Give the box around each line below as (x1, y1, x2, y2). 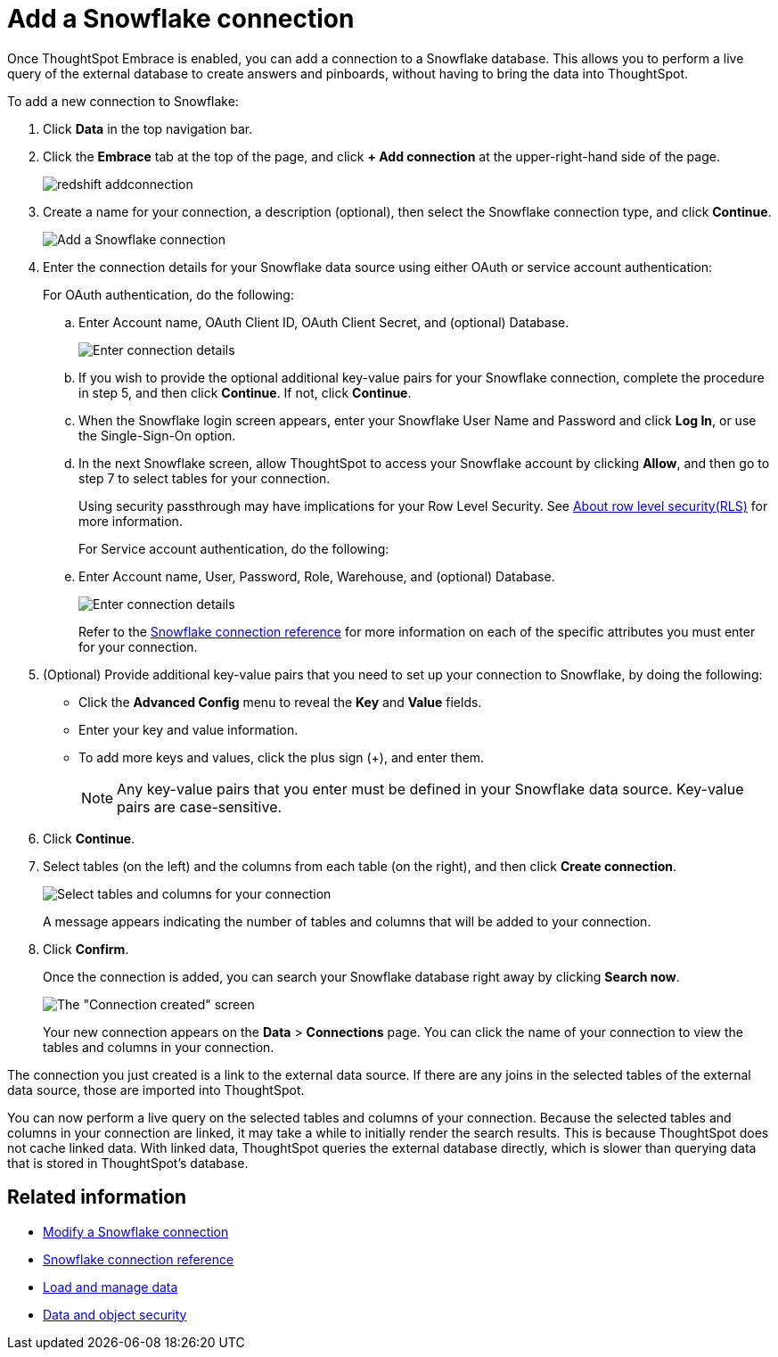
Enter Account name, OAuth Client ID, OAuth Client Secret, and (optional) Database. (78, 314, 569, 330)
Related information (7, 1186, 187, 1209)
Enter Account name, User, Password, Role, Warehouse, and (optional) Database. (78, 568, 555, 584)
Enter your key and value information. (78, 721, 299, 737)
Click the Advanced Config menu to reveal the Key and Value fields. (78, 694, 482, 710)
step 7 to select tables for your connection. (78, 470, 331, 486)
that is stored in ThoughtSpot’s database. (7, 1155, 249, 1171)
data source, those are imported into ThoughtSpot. (7, 1081, 305, 1098)
